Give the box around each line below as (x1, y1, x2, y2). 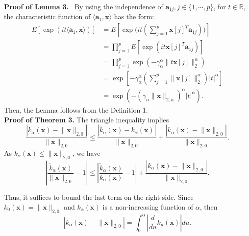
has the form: (114, 11, 154, 22)
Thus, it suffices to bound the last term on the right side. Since (4, 192, 194, 202)
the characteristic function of (4, 11, 91, 22)
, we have (72, 148, 100, 158)
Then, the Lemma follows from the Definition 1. (4, 105, 148, 115)
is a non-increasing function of (102, 201, 194, 212)
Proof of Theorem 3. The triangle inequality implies (4, 114, 169, 124)
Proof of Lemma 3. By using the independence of (4, 1, 163, 11)
